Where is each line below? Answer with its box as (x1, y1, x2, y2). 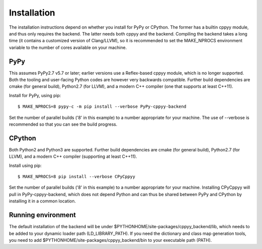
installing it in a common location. (9, 198, 76, 204)
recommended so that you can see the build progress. (9, 121, 117, 127)
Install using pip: (9, 163, 42, 168)
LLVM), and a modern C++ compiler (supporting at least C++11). (9, 153, 137, 160)
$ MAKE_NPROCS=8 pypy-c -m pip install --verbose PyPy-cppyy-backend (17, 104, 187, 109)
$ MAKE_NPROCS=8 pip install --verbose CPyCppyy (17, 174, 135, 180)
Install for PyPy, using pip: (9, 92, 61, 98)
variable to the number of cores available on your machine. (9, 44, 127, 50)
